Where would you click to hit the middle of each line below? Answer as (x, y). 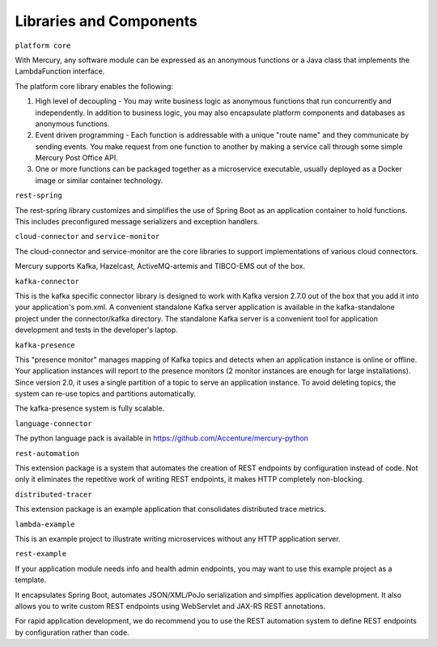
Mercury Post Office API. (76, 158)
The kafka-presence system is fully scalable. (90, 408)
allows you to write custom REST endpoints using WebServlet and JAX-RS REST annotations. (170, 606)
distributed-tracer (53, 494)
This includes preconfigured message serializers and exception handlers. (137, 222)
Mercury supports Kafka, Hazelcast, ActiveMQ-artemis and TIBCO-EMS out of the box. (160, 266)
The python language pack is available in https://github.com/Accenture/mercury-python (162, 438)
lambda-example (45, 524)
